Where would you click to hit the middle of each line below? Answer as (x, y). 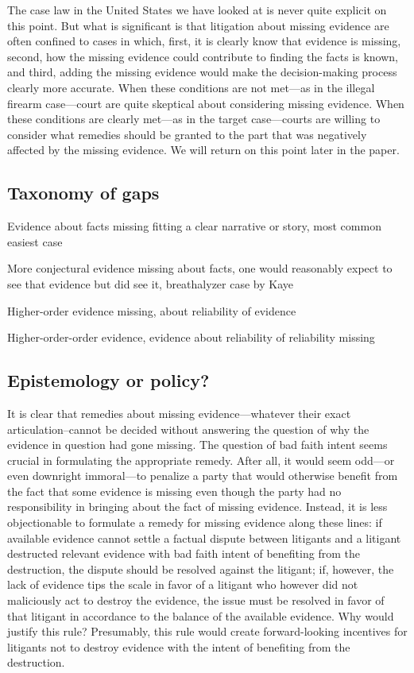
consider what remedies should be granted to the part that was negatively (187, 134)
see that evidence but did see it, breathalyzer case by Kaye (150, 283)
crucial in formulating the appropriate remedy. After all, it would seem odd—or (201, 460)
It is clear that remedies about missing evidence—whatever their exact (179, 413)
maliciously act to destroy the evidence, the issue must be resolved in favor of (196, 600)
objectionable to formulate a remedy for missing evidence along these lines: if (195, 522)
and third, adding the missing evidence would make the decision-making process (202, 72)
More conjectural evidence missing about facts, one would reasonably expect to (200, 268)
